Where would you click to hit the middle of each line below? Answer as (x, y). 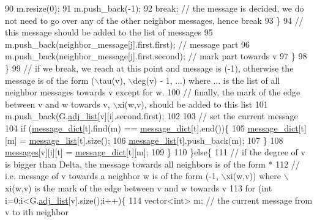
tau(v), (112, 80)
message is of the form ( (50, 80)
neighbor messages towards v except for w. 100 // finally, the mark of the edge (153, 92)
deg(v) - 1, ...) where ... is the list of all (207, 80)
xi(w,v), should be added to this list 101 (193, 104)
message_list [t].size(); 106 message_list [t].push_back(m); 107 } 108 (156, 140)
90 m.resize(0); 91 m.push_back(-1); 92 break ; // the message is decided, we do (155, 8)
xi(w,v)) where (253, 176)
